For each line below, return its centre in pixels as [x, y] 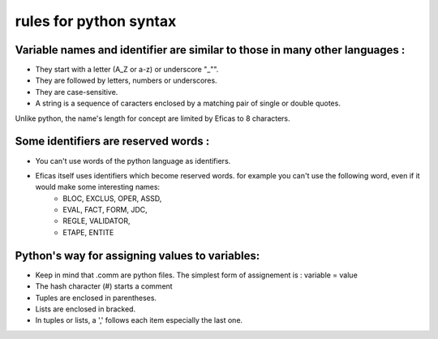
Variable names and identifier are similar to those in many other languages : [210, 50]
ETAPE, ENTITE [88, 232]
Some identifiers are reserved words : [112, 142]
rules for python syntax [96, 21]
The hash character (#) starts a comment [104, 286]
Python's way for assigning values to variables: [137, 255]
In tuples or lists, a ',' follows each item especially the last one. [139, 320]
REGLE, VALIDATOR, [97, 221]
